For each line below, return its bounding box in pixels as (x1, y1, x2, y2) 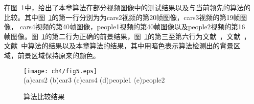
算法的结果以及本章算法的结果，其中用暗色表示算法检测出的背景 (27, 41, 233, 51)
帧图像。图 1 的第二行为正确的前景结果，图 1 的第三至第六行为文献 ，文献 (4, 31, 240, 41)
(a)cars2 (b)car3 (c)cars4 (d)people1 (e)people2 (23, 75, 165, 85)
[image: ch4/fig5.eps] (23, 67, 97, 75)
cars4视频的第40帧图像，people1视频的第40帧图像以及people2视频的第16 (20, 21, 245, 32)
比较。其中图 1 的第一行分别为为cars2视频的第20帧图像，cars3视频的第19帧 (4, 12, 240, 22)
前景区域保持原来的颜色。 (17, 50, 100, 60)
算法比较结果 (23, 91, 65, 101)
